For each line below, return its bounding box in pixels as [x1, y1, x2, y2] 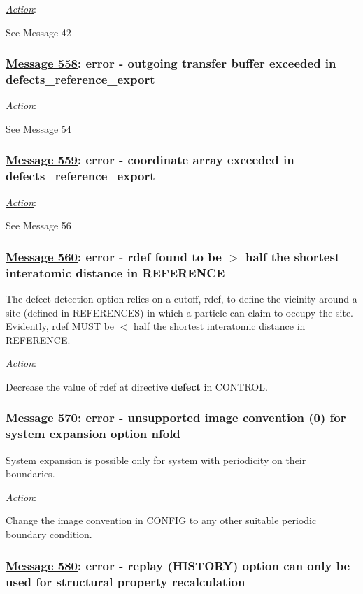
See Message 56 [6, 218, 71, 233]
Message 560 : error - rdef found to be [6, 247, 222, 265]
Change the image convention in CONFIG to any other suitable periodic [6, 513, 317, 528]
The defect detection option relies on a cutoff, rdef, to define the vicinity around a [6, 291, 357, 305]
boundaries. [6, 466, 55, 481]
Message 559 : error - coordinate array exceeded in [6, 151, 294, 168]
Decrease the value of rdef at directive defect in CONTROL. [6, 379, 268, 393]
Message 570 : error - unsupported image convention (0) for [6, 409, 346, 426]
